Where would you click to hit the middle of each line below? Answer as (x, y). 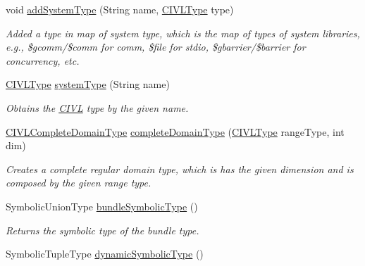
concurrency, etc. (43, 60)
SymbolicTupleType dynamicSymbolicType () (105, 254)
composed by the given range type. (79, 183)
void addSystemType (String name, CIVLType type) (120, 9)
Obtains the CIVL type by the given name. (97, 107)
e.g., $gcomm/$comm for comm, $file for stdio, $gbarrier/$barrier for (156, 47)
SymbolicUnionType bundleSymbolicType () (102, 206)
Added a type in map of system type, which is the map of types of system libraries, (183, 33)
